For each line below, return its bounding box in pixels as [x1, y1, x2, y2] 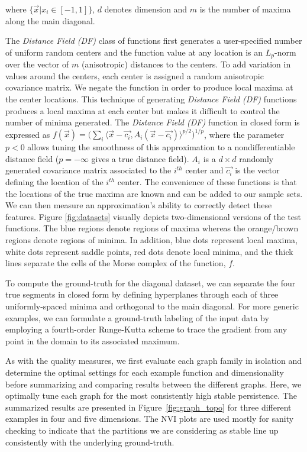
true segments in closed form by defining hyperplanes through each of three [5, 288, 279, 301]
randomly [239, 152, 274, 164]
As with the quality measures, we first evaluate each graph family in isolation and [5, 354, 302, 367]
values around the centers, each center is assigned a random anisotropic [5, 69, 264, 82]
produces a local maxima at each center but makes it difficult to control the [5, 104, 280, 117]
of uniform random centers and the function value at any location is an [5, 46, 263, 58]
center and [185, 164, 224, 176]
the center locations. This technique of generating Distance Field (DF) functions [5, 93, 297, 105]
